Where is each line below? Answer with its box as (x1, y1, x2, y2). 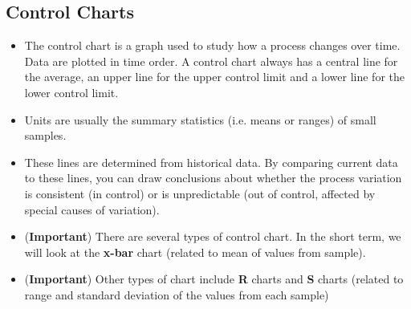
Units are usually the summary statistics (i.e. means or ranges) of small (24, 111, 376, 128)
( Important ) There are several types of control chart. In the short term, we (24, 228, 401, 245)
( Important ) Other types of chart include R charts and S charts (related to (24, 270, 404, 287)
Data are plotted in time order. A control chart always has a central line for (24, 52, 398, 69)
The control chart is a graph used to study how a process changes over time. (24, 37, 401, 54)
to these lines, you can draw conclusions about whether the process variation (24, 169, 402, 186)
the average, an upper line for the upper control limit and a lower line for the (24, 68, 405, 85)
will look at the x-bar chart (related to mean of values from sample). (24, 243, 366, 260)
